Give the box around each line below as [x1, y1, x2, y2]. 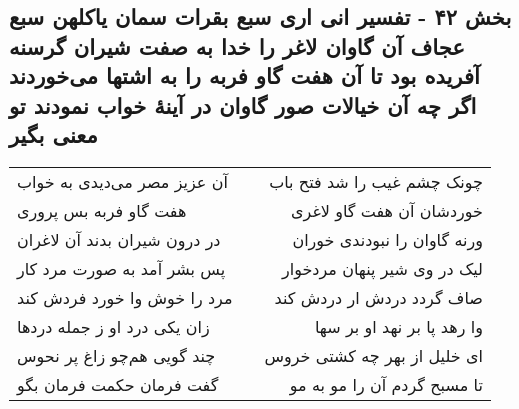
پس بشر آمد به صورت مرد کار [17, 256, 226, 280]
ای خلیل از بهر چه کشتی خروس [264, 343, 483, 367]
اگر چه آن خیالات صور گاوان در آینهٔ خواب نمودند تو [9, 89, 477, 120]
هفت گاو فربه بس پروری [17, 198, 187, 222]
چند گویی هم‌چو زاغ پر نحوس [17, 343, 216, 367]
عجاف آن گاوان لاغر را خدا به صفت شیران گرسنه [9, 30, 465, 61]
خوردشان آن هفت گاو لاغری [291, 198, 483, 222]
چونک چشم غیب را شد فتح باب [269, 169, 483, 193]
